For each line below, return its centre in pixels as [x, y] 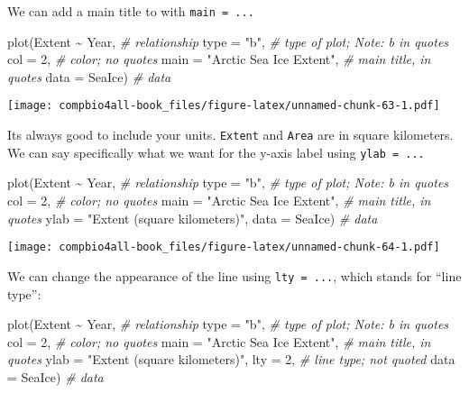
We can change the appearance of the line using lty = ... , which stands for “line [234, 275]
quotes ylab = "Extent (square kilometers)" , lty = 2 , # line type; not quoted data [231, 359]
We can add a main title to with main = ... [131, 11]
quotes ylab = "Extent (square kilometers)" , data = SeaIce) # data [193, 218]
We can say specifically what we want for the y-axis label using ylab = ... [216, 152]
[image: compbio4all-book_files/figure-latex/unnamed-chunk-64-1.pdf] [224, 247]
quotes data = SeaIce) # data [89, 76]
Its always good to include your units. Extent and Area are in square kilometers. [230, 135]
